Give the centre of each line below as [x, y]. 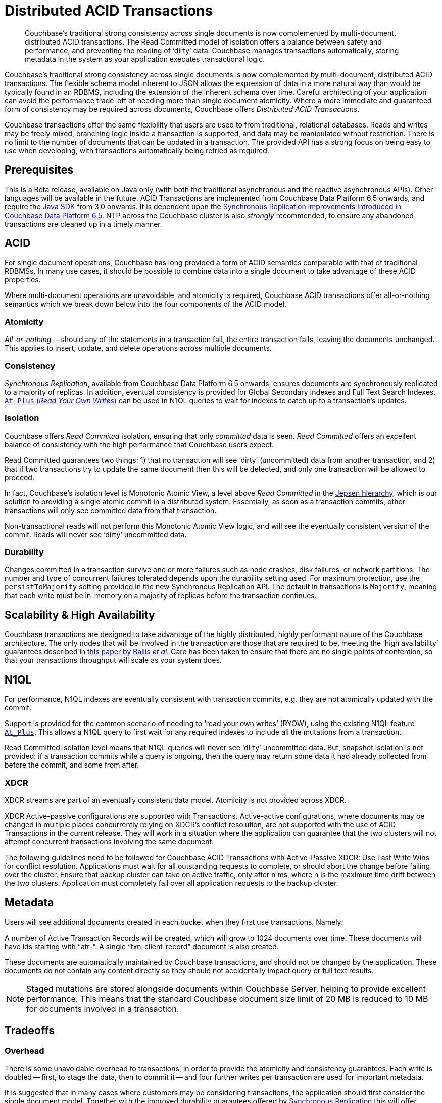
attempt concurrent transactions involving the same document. [109, 841]
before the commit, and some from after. [72, 765]
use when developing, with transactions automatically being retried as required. [137, 150]
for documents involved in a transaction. [103, 1009]
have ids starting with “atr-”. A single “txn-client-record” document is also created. [142, 946]
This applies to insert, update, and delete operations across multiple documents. [138, 348]
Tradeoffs [30, 1031]
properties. [23, 280]
